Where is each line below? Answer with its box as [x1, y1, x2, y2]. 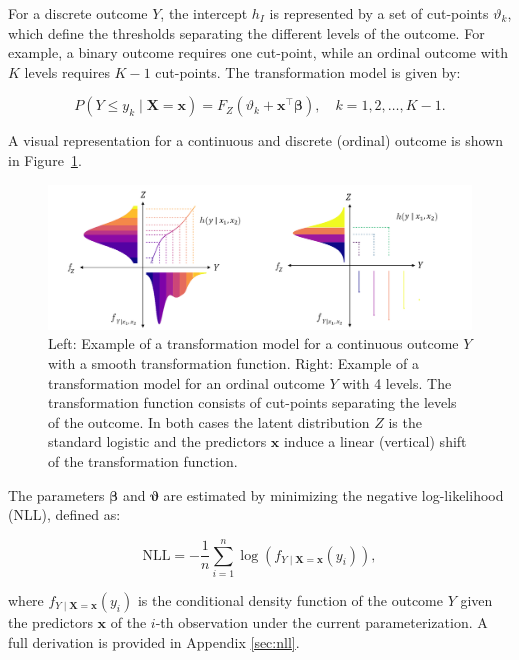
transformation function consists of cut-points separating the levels [48, 392, 457, 413]
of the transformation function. [48, 451, 238, 472]
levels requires [24, 61, 110, 82]
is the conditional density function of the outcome [137, 589, 443, 610]
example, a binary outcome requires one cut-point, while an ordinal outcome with [8, 42, 508, 63]
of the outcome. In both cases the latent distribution [48, 411, 370, 432]
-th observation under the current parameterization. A [155, 611, 488, 632]
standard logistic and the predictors [48, 431, 267, 452]
